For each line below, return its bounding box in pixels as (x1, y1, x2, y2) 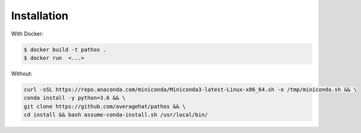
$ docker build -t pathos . (23, 46, 106, 53)
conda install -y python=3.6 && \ (23, 94, 126, 102)
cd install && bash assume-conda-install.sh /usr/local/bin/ (23, 111, 208, 119)
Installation (11, 9, 69, 22)
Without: (11, 70, 32, 77)
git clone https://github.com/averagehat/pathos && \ (23, 103, 186, 110)
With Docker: (11, 30, 44, 37)
